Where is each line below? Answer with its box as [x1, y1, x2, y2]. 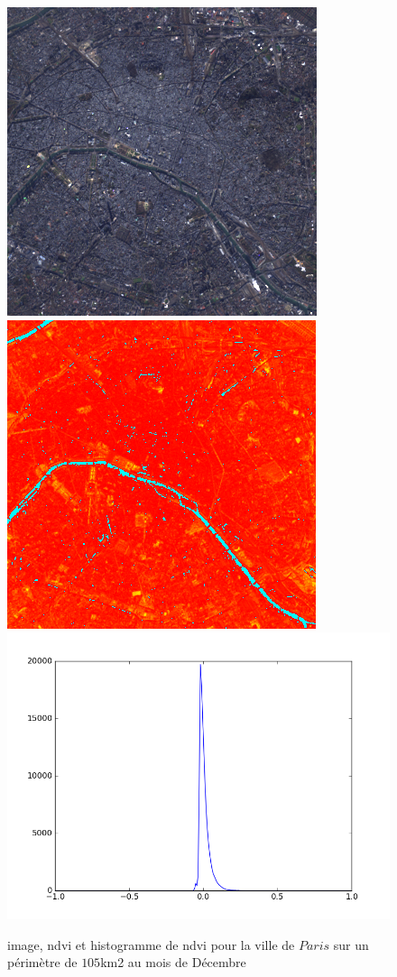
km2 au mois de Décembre [100, 953, 246, 972]
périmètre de [7, 953, 78, 972]
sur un [333, 935, 369, 954]
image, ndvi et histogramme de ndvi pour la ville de [7, 935, 295, 954]
